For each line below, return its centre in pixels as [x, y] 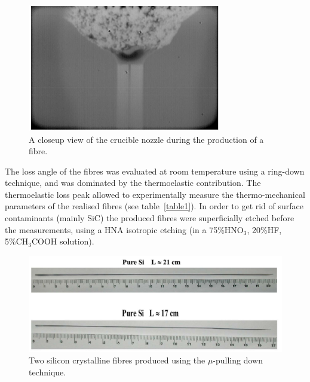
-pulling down [238, 360]
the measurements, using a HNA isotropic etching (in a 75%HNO [124, 229]
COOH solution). [63, 241]
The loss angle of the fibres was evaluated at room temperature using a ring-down [155, 171]
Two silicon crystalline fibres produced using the [117, 360]
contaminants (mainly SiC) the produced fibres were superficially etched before [150, 218]
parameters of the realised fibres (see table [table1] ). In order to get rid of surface [154, 206]
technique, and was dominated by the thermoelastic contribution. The [133, 183]
